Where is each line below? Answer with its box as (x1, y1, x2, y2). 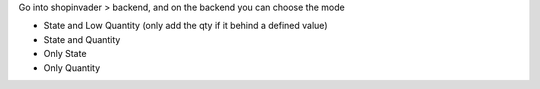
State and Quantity (43, 33, 121, 45)
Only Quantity (43, 61, 101, 74)
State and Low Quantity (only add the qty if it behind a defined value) (43, 20, 328, 32)
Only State (43, 48, 87, 60)
